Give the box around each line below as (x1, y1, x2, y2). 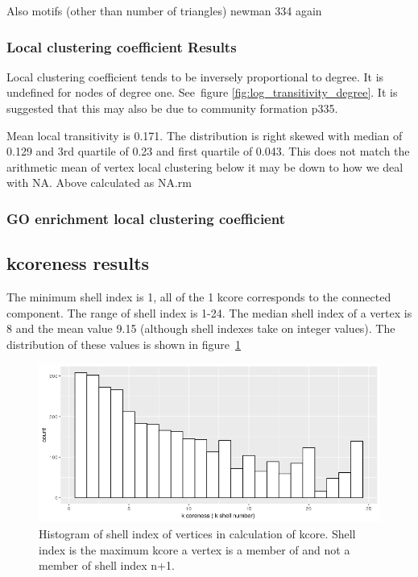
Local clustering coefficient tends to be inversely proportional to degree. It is (6, 68, 384, 85)
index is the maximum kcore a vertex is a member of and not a (39, 541, 350, 558)
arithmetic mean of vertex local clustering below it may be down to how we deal (6, 158, 404, 175)
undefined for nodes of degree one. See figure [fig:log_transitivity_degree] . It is (6, 84, 398, 101)
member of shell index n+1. (39, 557, 175, 574)
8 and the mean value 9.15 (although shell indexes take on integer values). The (6, 320, 395, 337)
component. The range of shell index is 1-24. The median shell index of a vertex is (6, 304, 412, 321)
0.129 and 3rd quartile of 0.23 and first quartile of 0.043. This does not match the (6, 143, 410, 160)
